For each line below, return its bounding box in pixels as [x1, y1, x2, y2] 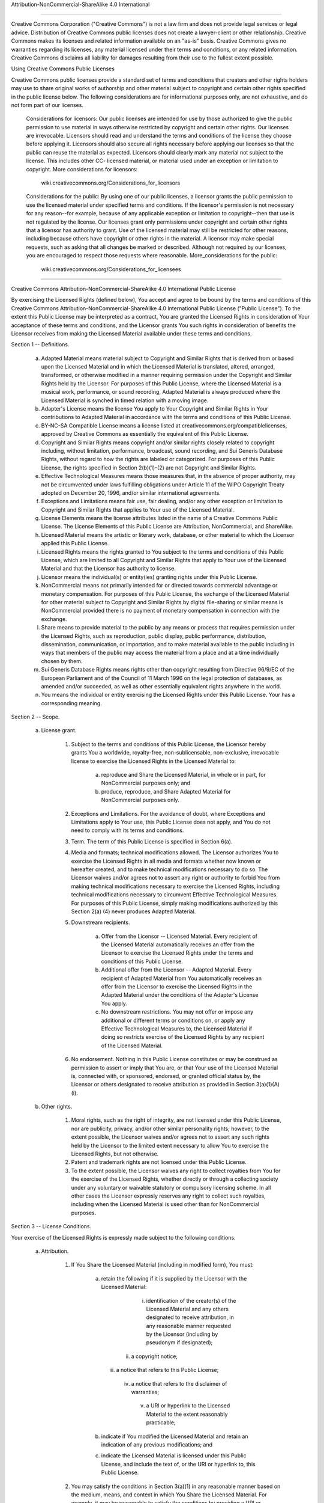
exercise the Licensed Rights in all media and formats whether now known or [71, 857, 261, 865]
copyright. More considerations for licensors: [26, 165, 138, 173]
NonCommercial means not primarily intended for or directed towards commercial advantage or [41, 582, 278, 589]
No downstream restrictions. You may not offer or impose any [101, 1008, 254, 1015]
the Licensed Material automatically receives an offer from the [101, 941, 255, 948]
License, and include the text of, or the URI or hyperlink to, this [101, 1460, 256, 1468]
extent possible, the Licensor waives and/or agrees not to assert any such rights [71, 1133, 270, 1140]
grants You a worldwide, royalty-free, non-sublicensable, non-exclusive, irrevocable [71, 749, 279, 756]
